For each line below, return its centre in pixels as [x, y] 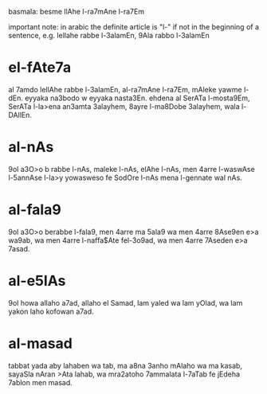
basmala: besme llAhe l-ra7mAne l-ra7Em [77, 12]
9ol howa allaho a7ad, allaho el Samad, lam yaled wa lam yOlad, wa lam [126, 302]
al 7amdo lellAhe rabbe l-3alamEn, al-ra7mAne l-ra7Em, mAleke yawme [125, 89]
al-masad [41, 343]
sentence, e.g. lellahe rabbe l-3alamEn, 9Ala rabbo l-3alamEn [109, 35]
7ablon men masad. [41, 382]
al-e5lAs [37, 281]
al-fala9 [35, 210]
